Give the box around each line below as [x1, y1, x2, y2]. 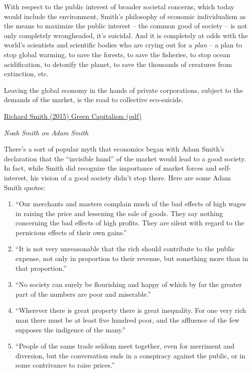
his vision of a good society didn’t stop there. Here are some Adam [30, 172, 231, 182]
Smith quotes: [4, 182, 46, 192]
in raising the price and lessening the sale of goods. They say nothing [15, 208, 223, 218]
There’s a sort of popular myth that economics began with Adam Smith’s [4, 144, 225, 154]
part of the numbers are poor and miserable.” [15, 288, 151, 299]
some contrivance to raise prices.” [15, 360, 115, 370]
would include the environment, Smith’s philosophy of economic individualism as [4, 11, 246, 21]
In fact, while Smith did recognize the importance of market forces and [4, 163, 217, 173]
